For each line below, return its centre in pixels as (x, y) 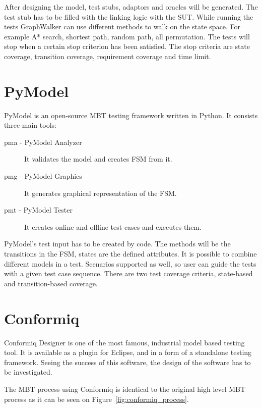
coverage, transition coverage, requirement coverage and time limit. (108, 56)
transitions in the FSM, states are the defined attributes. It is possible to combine (130, 254)
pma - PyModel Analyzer (43, 142)
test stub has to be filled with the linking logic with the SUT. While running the (129, 16)
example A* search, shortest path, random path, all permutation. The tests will (127, 36)
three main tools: (30, 125)
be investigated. (28, 372)
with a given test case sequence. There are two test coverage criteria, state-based (128, 273)
